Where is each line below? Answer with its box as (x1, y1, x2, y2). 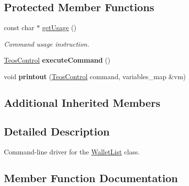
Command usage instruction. (4, 38, 90, 49)
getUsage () (42, 22, 77, 33)
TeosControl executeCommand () (4, 55, 110, 65)
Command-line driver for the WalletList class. (4, 146, 140, 156)
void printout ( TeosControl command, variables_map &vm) (4, 71, 186, 81)
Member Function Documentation (4, 170, 178, 185)
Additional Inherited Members (4, 95, 160, 110)
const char (4, 22, 34, 33)
